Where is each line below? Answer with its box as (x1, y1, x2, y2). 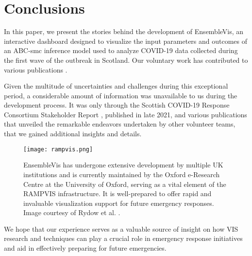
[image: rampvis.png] (23, 146, 93, 153)
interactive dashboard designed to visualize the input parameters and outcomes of (4, 36, 248, 46)
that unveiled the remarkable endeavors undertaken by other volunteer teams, (4, 119, 235, 129)
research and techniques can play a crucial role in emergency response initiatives (4, 233, 243, 243)
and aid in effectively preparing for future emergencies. (4, 243, 167, 253)
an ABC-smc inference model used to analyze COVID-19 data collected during (4, 45, 238, 55)
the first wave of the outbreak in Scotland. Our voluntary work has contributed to (4, 55, 248, 65)
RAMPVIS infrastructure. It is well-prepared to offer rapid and (23, 188, 212, 199)
